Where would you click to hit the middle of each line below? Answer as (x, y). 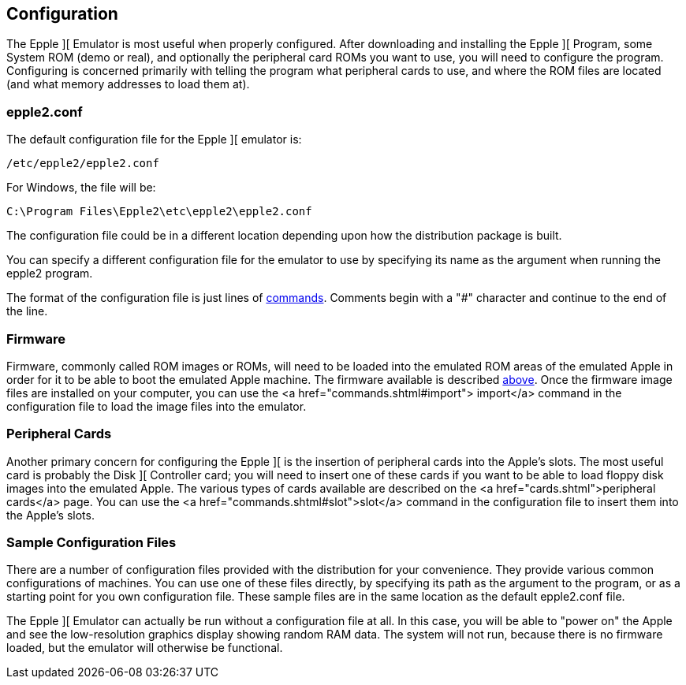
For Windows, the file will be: (81, 188)
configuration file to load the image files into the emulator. (157, 406)
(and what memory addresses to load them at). (128, 84)
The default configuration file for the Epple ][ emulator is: (154, 140)
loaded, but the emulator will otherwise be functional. (145, 648)
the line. (27, 311)
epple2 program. (50, 274)
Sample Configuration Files (91, 543)
